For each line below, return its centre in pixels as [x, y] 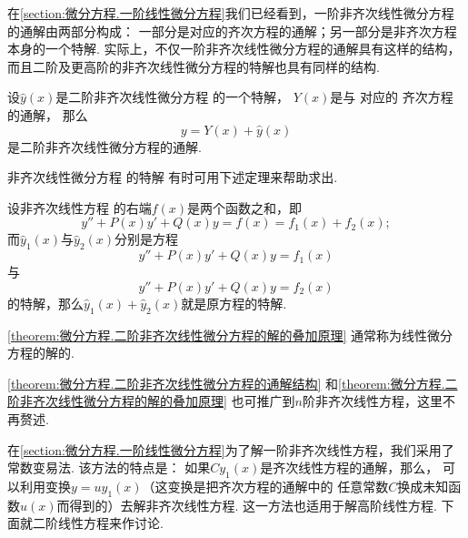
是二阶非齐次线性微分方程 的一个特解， [173, 97]
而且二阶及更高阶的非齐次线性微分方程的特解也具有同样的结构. [194, 66]
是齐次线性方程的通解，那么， [349, 467]
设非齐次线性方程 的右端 [80, 207]
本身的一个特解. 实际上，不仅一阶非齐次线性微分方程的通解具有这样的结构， [234, 49]
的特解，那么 [45, 303]
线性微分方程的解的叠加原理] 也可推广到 [176, 401]
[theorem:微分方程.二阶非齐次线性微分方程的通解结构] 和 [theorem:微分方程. [226, 383]
